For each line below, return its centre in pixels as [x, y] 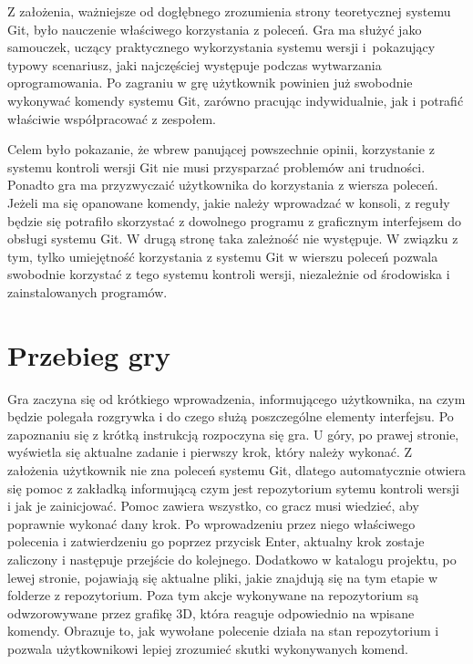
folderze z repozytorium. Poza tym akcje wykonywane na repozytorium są [213, 595]
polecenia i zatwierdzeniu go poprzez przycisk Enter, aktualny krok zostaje [216, 541]
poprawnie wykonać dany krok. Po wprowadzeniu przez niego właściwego [211, 523]
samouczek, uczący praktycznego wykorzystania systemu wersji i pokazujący [221, 47]
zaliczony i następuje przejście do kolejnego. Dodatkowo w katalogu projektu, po [232, 559]
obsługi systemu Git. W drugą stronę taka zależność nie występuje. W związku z [233, 239]
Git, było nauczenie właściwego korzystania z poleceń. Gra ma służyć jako [215, 29]
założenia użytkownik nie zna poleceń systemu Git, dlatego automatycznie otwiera [237, 470]
